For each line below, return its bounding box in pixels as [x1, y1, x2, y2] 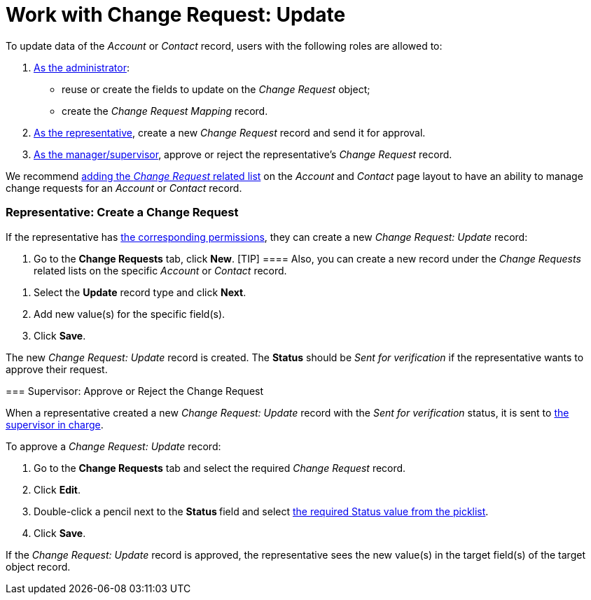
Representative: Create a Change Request [6, 205, 239, 220]
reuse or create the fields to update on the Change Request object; [62, 83, 370, 95]
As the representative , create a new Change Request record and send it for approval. [34, 126, 426, 139]
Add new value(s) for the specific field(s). [34, 307, 225, 320]
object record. [6, 560, 71, 573]
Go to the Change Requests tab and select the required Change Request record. [34, 461, 406, 474]
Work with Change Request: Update [6, 3, 346, 27]
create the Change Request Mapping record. [62, 104, 268, 117]
